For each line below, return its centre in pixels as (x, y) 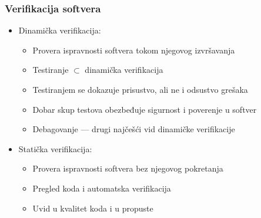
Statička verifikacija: (55, 148)
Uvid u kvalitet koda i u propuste (93, 208)
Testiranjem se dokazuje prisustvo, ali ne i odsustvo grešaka (140, 89)
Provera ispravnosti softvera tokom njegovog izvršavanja (134, 50)
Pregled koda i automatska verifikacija (102, 188)
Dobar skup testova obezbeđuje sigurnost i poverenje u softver (145, 109)
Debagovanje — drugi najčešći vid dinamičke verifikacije (134, 129)
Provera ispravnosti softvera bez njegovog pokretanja (128, 168)
